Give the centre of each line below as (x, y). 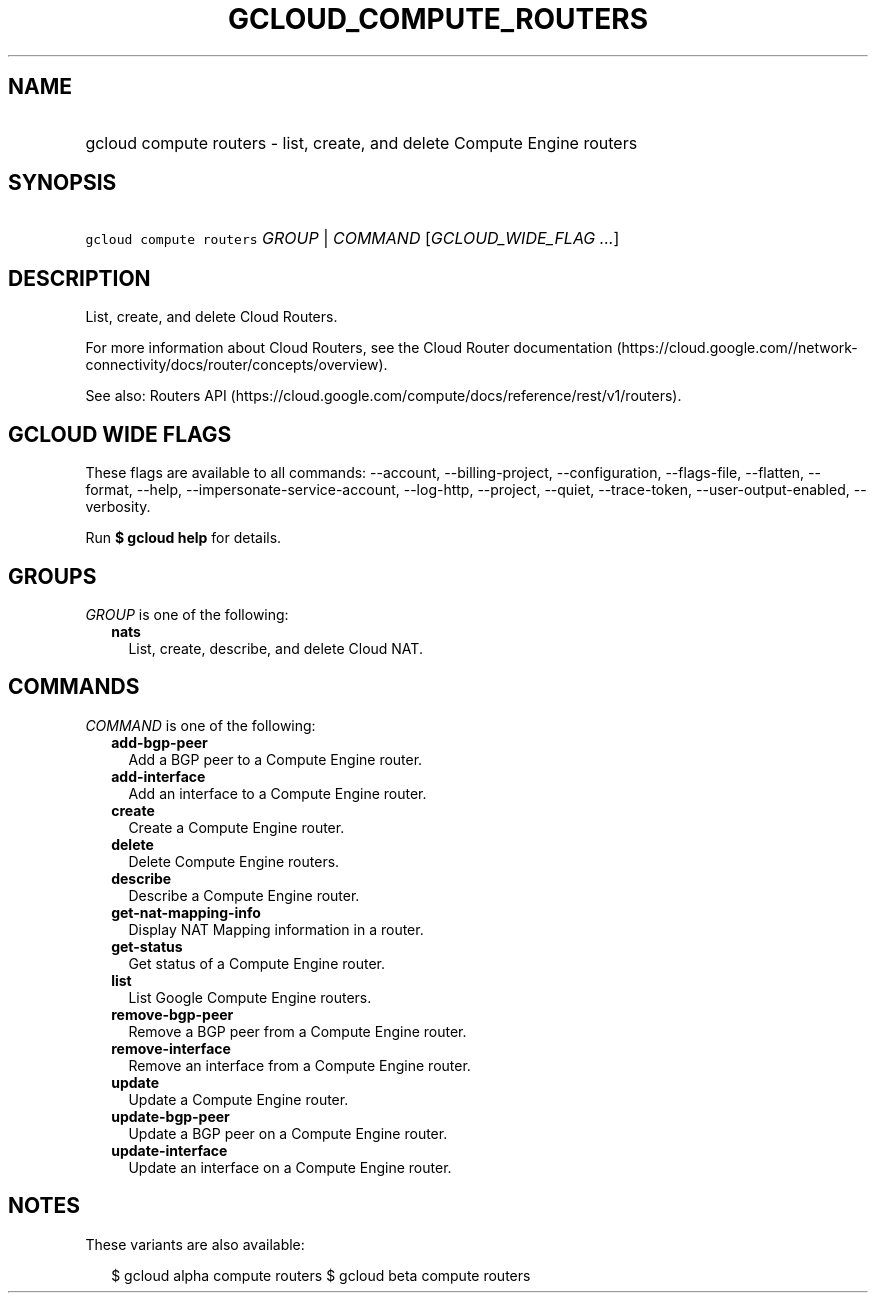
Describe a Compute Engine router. (244, 895)
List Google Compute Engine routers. (250, 997)
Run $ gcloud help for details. (183, 538)
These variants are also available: (195, 1244)
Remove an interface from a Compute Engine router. (299, 1065)
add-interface (158, 776)
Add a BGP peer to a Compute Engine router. (275, 759)
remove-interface (171, 1048)
